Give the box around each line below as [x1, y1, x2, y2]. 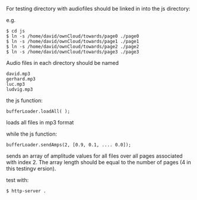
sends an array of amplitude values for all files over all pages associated [6, 152, 183, 160]
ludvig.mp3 [6, 86, 33, 92]
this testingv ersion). [6, 165, 56, 172]
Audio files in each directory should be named [6, 60, 119, 66]
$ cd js [6, 28, 26, 34]
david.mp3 [6, 71, 31, 77]
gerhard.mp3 [6, 76, 36, 82]
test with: [6, 177, 29, 183]
